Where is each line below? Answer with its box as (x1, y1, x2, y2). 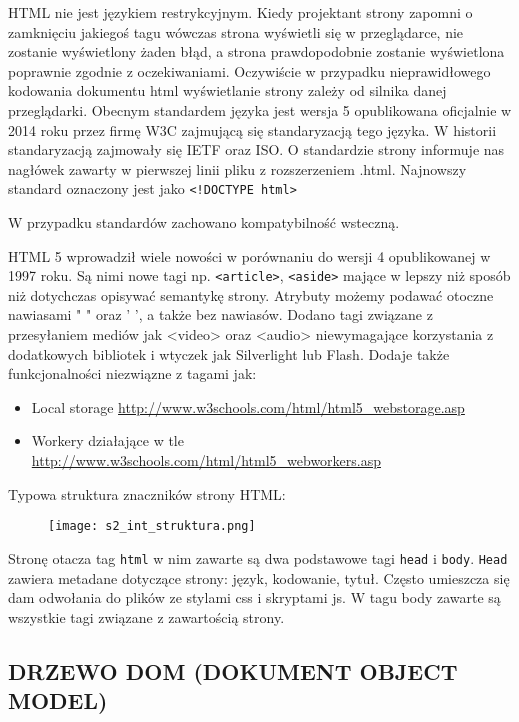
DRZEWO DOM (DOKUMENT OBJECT (8, 655, 458, 686)
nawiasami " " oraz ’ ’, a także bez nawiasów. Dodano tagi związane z (8, 304, 433, 325)
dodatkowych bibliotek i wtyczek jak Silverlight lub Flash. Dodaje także (8, 343, 450, 364)
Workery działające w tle (31, 430, 184, 451)
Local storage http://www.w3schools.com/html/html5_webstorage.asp (31, 396, 465, 417)
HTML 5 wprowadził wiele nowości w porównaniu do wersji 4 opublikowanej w (8, 245, 491, 266)
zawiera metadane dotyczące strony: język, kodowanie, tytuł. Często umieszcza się (8, 567, 510, 588)
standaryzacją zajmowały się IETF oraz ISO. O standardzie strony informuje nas (8, 139, 505, 160)
